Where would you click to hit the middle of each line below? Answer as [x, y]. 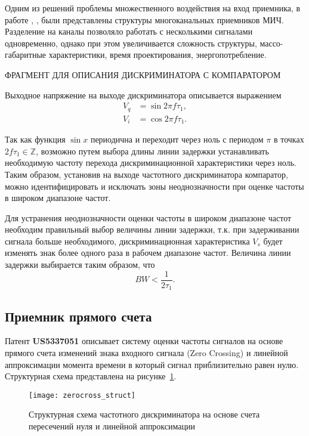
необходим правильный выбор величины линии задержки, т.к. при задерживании [152, 229]
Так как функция [35, 139]
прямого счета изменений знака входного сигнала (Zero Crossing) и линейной [146, 352]
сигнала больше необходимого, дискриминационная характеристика [127, 241]
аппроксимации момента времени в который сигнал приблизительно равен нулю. [152, 364]
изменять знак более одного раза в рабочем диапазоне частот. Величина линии [148, 253]
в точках [289, 139]
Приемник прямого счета [78, 316]
